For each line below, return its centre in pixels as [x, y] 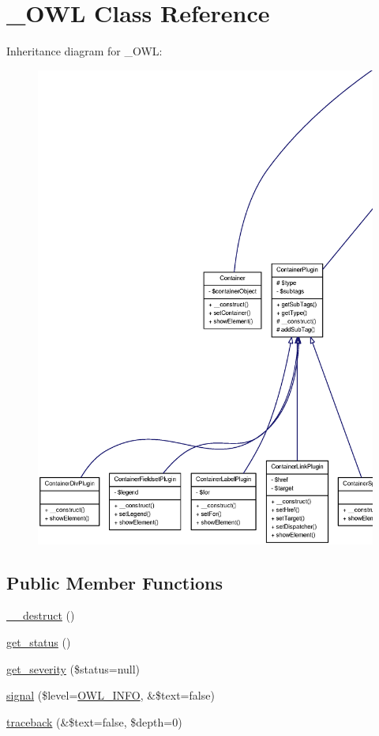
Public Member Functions [114, 582]
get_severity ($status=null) [73, 668]
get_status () [39, 641]
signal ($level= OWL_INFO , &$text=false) [111, 695]
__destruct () [41, 615]
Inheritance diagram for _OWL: [84, 51]
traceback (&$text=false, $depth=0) [94, 721]
